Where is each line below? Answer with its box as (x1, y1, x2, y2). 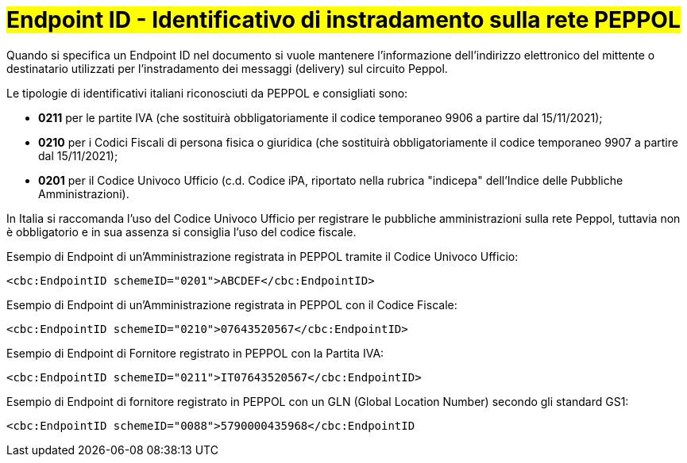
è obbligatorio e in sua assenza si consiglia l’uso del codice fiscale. (6, 224, 357, 239)
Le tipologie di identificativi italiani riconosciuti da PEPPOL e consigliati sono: (6, 86, 408, 100)
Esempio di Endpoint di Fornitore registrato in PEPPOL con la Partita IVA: (6, 346, 384, 360)
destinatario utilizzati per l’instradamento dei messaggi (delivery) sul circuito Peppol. (6, 61, 448, 75)
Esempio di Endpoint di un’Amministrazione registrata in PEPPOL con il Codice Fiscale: (6, 297, 457, 312)
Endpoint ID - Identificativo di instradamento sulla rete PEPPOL (6, 6, 681, 33)
